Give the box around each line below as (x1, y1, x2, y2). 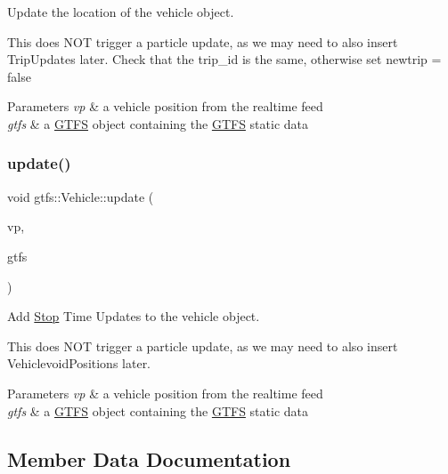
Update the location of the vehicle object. (7, 3, 234, 20)
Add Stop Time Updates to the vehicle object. (7, 307, 260, 325)
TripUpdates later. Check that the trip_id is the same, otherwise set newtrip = (7, 50, 442, 68)
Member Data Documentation (7, 445, 291, 472)
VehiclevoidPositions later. (7, 354, 151, 373)
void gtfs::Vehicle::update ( (7, 187, 154, 205)
